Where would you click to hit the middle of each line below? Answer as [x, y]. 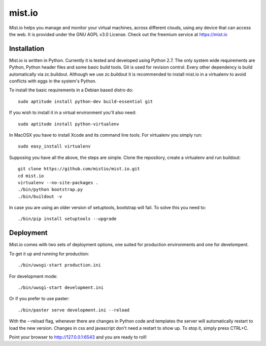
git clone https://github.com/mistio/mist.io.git [79, 169]
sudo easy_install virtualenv [54, 146]
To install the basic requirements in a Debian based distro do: [71, 90]
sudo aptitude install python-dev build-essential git [85, 101]
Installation [27, 49]
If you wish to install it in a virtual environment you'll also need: [73, 113]
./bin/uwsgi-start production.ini [59, 265]
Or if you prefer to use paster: [39, 299]
